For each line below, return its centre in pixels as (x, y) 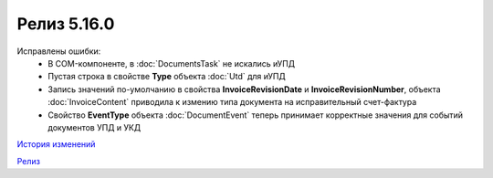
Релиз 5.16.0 (66, 24)
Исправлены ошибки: (59, 51)
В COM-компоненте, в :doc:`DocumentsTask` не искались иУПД (172, 63)
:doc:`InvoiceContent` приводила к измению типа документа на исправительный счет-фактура (232, 102)
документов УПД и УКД (94, 127)
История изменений (56, 144)
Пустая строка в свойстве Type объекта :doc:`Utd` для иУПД (167, 77)
